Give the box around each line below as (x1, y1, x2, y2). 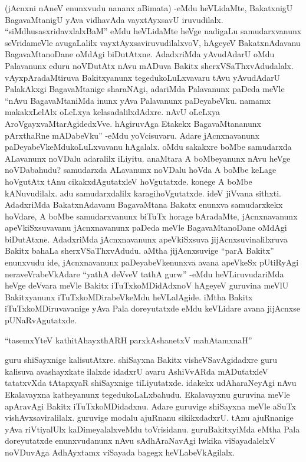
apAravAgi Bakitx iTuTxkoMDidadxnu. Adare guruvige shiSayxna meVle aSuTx (5, 399, 296, 412)
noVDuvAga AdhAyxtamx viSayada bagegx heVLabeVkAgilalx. (5, 445, 235, 458)
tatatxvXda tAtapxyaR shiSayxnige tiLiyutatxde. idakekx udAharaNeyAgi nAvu (5, 376, 297, 389)
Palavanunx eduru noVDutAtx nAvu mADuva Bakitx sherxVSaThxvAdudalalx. (5, 59, 294, 71)
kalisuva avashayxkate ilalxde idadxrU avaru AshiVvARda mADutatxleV (5, 365, 268, 377)
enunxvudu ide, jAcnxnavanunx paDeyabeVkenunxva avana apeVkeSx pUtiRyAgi (5, 256, 299, 268)
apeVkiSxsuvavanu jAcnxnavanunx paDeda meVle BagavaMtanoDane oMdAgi (5, 221, 287, 234)
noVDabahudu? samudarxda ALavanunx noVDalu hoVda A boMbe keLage (5, 163, 277, 176)
